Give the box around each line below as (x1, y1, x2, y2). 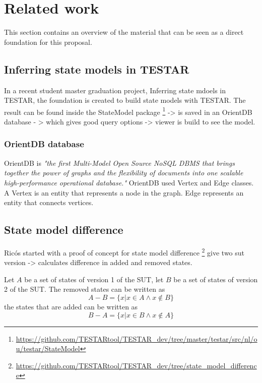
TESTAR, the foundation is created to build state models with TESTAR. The (4, 95, 246, 105)
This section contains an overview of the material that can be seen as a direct (4, 27, 244, 37)
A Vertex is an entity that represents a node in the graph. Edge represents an (4, 187, 244, 198)
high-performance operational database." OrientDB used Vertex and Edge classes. (4, 177, 254, 187)
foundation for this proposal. (4, 36, 92, 47)
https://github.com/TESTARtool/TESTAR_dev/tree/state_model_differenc (16, 360, 257, 370)
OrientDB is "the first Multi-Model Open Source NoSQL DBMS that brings (4, 157, 235, 168)
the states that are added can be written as (4, 301, 138, 311)
